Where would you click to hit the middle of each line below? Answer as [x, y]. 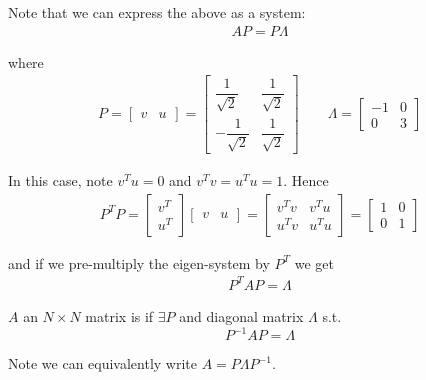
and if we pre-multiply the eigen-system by [139, 262]
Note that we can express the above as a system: [157, 12]
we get [314, 262]
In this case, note [60, 180]
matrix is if [119, 315]
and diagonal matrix [241, 315]
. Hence [306, 180]
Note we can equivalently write [103, 363]
